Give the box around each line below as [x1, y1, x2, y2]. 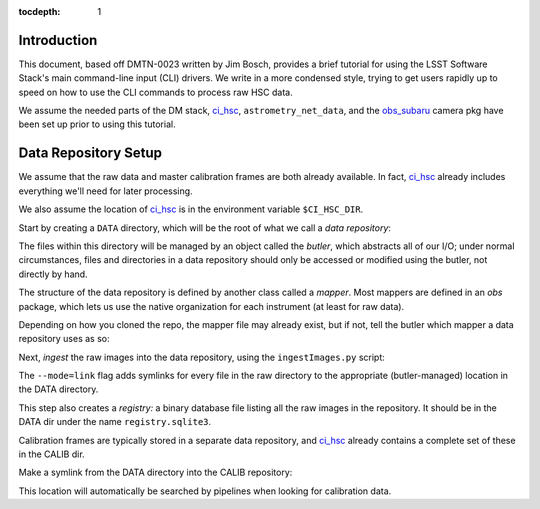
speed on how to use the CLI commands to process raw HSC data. [18, 86, 294, 98]
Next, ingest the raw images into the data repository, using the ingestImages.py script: [18, 351, 385, 363]
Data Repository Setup [18, 145, 163, 162]
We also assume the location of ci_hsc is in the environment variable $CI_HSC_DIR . [18, 203, 364, 215]
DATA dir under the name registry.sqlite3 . [18, 416, 212, 428]
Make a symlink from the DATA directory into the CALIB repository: [18, 466, 293, 479]
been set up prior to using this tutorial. [18, 118, 176, 130]
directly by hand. [18, 268, 89, 280]
